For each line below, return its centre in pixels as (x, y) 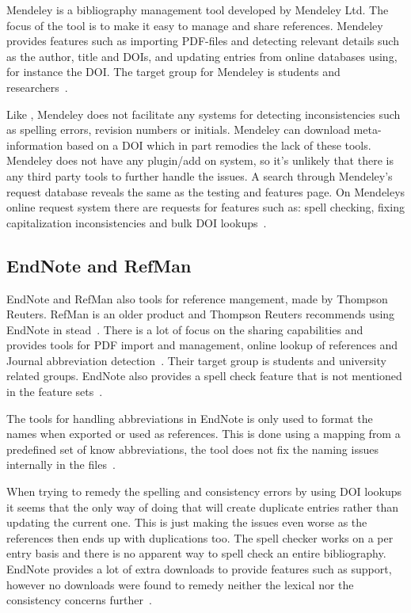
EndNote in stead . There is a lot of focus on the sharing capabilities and (185, 329)
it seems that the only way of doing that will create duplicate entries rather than (203, 506)
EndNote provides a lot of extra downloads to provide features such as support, (199, 569)
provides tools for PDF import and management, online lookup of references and (202, 345)
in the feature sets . (55, 392)
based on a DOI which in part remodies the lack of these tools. (219, 145)
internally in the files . (61, 465)
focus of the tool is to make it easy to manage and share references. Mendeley (195, 25)
